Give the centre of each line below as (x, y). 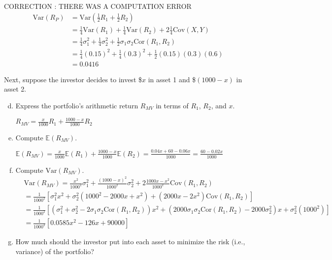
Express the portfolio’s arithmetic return (77, 105)
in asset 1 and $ (172, 79)
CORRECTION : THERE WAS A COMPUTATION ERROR (98, 6)
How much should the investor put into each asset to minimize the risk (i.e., (130, 242)
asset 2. (15, 89)
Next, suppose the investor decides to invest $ (73, 79)
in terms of (172, 105)
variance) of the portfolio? (55, 251)
